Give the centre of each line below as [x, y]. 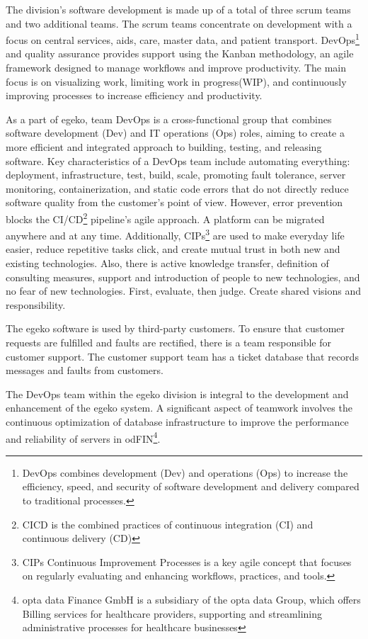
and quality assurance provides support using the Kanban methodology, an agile [180, 53]
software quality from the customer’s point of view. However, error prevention [174, 202]
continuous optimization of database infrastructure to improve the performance [177, 422]
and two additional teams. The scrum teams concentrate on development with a [179, 23]
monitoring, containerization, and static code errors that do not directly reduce [177, 188]
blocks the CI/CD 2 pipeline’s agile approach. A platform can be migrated [165, 217]
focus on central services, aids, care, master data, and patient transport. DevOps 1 [183, 39]
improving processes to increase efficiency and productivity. [134, 95]
